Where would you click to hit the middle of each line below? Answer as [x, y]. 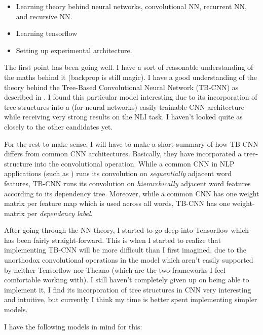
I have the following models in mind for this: [73, 326]
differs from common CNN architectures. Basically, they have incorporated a [123, 154]
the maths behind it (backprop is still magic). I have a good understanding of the [130, 77]
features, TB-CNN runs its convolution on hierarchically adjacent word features [127, 183]
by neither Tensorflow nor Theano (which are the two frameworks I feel [115, 269]
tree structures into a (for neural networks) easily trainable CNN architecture [124, 107]
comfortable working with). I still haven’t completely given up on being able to [127, 280]
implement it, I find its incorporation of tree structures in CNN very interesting [128, 289]
